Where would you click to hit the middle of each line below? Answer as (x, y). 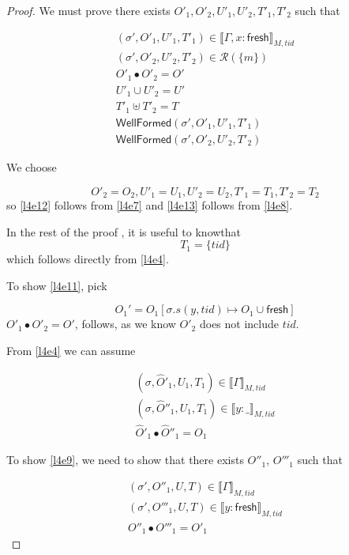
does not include (239, 324)
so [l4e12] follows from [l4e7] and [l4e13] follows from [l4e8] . (150, 205)
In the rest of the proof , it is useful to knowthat (124, 231)
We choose (32, 166)
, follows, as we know (125, 324)
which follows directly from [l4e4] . (88, 259)
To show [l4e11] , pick (57, 285)
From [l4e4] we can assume (71, 350)
